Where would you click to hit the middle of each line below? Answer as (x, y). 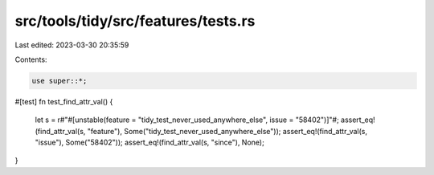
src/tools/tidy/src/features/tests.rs (135, 21)
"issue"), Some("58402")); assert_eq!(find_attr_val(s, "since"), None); (149, 142)
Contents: (31, 59)
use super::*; (59, 81)
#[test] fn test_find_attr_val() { (64, 101)
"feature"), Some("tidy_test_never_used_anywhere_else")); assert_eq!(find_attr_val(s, (227, 131)
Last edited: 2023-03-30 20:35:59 (72, 45)
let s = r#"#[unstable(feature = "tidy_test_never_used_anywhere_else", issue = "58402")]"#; (187, 120)
